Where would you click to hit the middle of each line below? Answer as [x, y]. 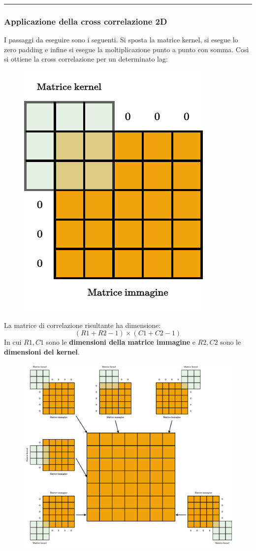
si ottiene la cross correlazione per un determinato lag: [86, 59]
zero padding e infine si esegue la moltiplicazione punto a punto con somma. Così [127, 49]
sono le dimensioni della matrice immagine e [121, 342]
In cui [13, 342]
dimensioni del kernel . [42, 351]
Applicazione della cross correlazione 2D [86, 21]
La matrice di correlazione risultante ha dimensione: [82, 325]
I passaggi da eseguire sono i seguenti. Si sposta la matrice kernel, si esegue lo [121, 40]
